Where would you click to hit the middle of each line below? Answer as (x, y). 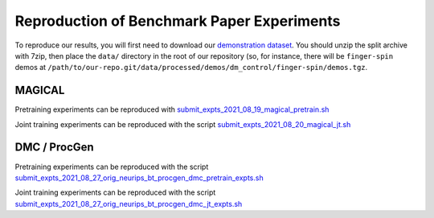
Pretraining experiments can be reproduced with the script (112, 167)
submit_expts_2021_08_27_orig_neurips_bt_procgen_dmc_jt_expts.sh (129, 204)
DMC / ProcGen (54, 148)
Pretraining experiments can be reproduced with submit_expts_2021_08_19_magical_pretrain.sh (172, 109)
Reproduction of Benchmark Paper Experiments (178, 21)
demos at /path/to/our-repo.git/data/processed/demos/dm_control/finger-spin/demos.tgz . (191, 68)
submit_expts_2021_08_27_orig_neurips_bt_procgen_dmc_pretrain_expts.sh (139, 178)
